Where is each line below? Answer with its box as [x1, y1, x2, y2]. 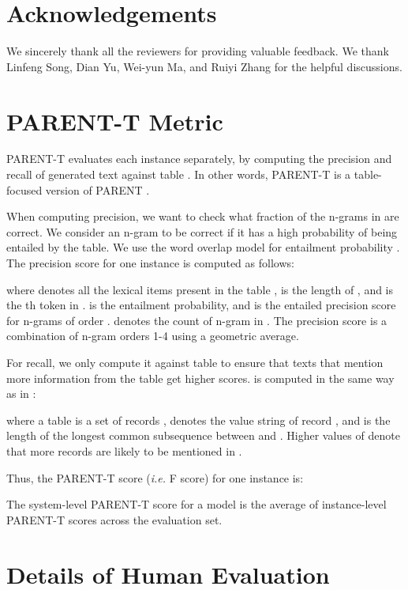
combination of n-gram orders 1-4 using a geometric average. [6, 327, 299, 344]
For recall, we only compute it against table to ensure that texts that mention [6, 354, 384, 370]
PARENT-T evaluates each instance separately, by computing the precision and [6, 150, 392, 167]
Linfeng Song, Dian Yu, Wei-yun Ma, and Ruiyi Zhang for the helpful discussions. [6, 58, 402, 74]
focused [6, 181, 43, 198]
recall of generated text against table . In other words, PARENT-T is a [6, 166, 351, 183]
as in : [6, 385, 36, 402]
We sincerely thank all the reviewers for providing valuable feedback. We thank [6, 43, 389, 59]
